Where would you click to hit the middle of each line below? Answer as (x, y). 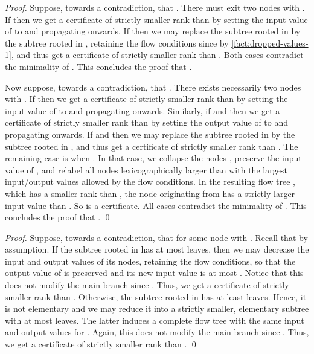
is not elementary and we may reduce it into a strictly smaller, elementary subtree (157, 308)
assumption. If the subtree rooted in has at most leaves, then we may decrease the (157, 249)
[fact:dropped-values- (270, 43)
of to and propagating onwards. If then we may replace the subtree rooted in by (153, 31)
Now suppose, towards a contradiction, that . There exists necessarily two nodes (153, 87)
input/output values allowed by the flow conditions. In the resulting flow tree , (150, 182)
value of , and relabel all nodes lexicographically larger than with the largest (146, 169)
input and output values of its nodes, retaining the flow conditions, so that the (150, 261)
